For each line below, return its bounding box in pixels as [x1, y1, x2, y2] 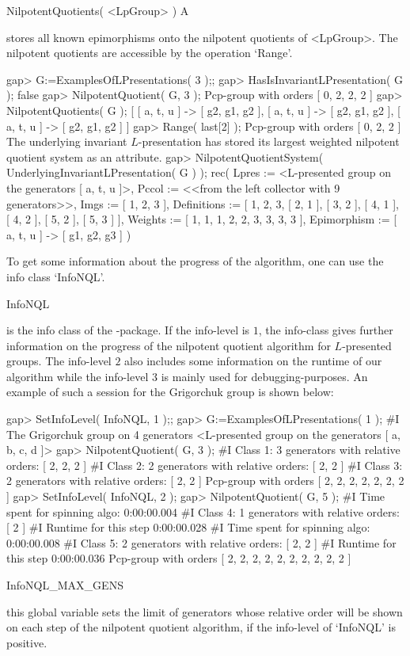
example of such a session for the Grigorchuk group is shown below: [6, 383, 334, 400]
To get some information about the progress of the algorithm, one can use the [6, 253, 384, 269]
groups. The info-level [6, 353, 112, 369]
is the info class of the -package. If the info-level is [6, 322, 250, 338]
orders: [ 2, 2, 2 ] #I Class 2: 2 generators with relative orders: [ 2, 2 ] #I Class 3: [6, 456, 403, 473]
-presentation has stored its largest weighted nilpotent [138, 133, 400, 150]
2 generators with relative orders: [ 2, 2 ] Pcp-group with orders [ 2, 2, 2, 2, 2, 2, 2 [6, 472, 404, 489]
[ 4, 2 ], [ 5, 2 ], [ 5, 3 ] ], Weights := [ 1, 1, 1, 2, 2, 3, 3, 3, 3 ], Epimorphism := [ [6, 211, 397, 227]
